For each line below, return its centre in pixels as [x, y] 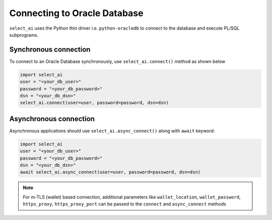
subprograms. [24, 35]
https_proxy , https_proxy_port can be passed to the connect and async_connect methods [124, 204]
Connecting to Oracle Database [76, 13]
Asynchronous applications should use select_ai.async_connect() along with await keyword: [112, 131]
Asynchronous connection [52, 119]
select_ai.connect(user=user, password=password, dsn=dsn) [94, 103]
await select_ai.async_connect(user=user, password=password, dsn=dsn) [110, 172]
